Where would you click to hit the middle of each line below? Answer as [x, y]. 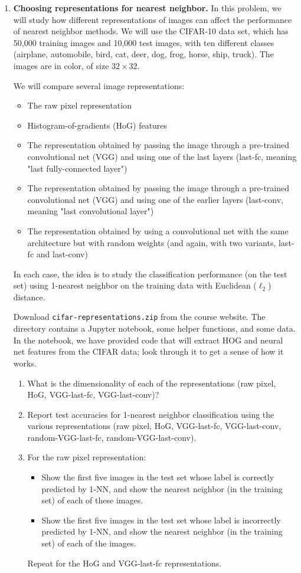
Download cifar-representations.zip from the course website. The [139, 317]
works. [25, 363]
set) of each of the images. [89, 543]
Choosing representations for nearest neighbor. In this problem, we [147, 8]
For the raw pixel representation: [87, 457]
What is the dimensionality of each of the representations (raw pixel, [152, 383]
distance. [29, 297]
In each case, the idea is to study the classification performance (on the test [150, 274]
